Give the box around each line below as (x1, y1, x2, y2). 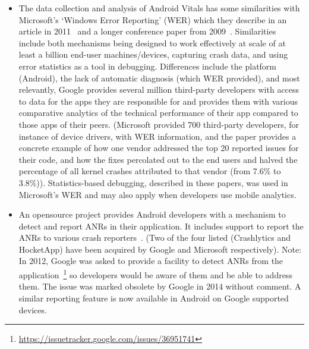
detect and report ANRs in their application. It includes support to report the (18, 219, 304, 232)
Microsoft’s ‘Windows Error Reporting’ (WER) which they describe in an (18, 13, 287, 26)
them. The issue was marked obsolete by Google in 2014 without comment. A (18, 280, 301, 293)
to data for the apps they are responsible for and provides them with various (18, 95, 298, 107)
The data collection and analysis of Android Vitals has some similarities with (18, 2, 300, 14)
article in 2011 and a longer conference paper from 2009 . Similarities (18, 25, 276, 37)
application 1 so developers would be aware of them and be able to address (18, 267, 292, 281)
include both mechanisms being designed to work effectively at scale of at (18, 36, 286, 49)
